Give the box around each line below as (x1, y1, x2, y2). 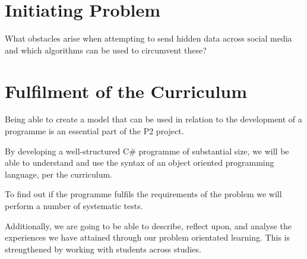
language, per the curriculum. (5, 168, 112, 180)
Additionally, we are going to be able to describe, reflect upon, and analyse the (5, 219, 292, 232)
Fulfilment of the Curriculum (5, 78, 248, 103)
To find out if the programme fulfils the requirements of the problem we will (5, 188, 282, 200)
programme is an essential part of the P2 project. (5, 125, 184, 137)
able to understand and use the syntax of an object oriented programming (5, 156, 274, 169)
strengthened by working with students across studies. (5, 242, 201, 255)
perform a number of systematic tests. (5, 200, 143, 211)
